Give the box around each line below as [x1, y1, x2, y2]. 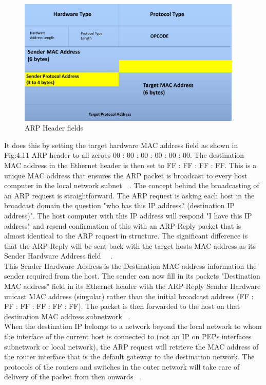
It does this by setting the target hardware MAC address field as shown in [4, 139, 238, 150]
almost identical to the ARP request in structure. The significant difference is [4, 230, 248, 241]
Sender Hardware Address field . [4, 250, 113, 261]
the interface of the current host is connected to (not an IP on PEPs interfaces [4, 331, 252, 342]
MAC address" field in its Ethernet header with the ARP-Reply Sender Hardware [4, 281, 261, 291]
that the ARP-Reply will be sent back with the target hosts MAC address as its [4, 240, 256, 251]
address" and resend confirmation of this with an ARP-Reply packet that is [4, 220, 241, 231]
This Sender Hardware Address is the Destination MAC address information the [4, 260, 257, 271]
